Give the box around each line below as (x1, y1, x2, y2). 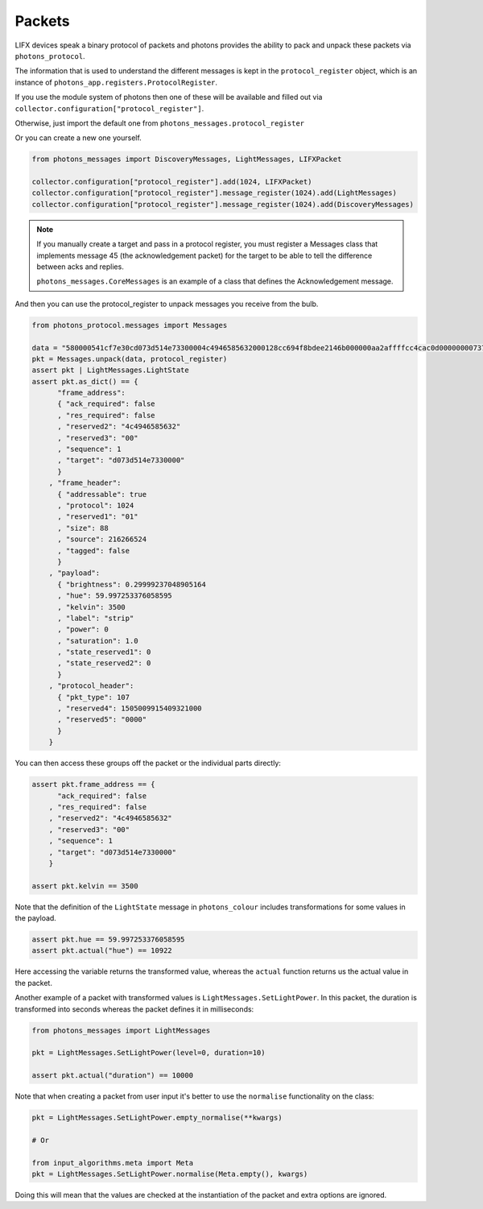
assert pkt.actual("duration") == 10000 (31, 1071, 193, 1080)
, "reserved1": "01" (57, 512, 138, 521)
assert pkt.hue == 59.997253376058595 (31, 935, 185, 944)
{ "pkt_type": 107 (57, 693, 130, 702)
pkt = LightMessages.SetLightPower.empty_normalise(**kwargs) (31, 1113, 283, 1123)
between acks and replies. (36, 262, 124, 271)
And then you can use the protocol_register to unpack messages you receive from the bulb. (14, 299, 319, 308)
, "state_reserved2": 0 (57, 659, 151, 668)
